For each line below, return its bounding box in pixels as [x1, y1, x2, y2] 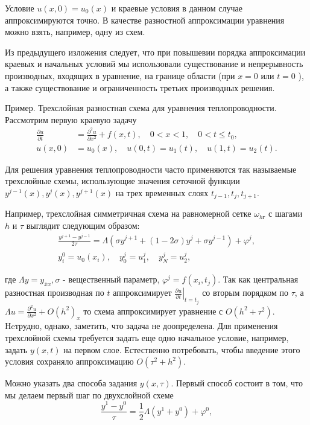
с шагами [268, 207, 303, 220]
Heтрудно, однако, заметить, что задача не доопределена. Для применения [5, 319, 278, 332]
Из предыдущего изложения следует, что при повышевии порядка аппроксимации [5, 45, 306, 58]
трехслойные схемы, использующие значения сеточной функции [5, 174, 240, 187]
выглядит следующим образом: [26, 219, 140, 232]
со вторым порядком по [202, 286, 289, 299]
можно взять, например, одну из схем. [5, 25, 145, 38]
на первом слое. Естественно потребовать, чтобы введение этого [63, 343, 300, 356]
